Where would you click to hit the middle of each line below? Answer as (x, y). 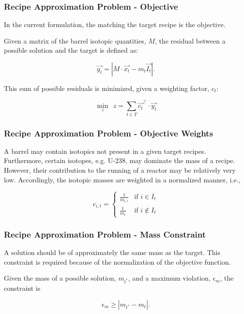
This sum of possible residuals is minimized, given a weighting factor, (107, 88)
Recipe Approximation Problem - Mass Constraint (105, 234)
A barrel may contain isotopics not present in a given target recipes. (105, 151)
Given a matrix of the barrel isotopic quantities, (75, 40)
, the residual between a (190, 40)
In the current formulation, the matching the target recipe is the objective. (115, 24)
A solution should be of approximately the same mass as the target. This (112, 252)
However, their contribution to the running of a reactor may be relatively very (120, 170)
